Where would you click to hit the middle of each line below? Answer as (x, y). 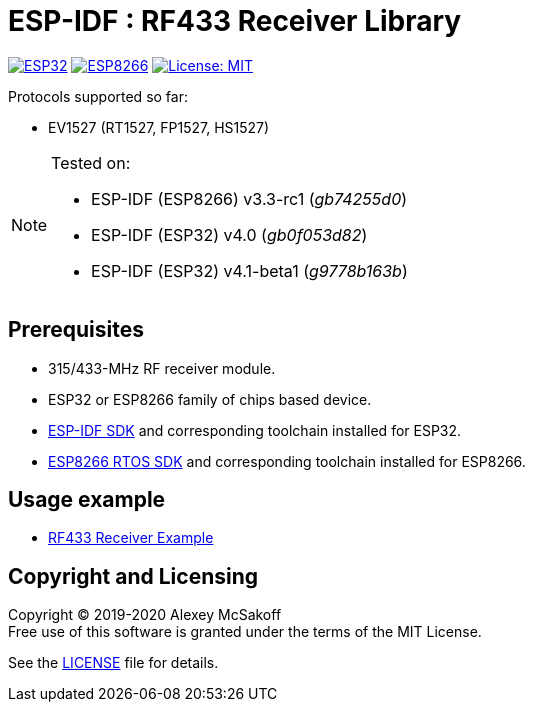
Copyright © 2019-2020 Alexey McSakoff (145, 615)
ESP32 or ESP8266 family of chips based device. (210, 399)
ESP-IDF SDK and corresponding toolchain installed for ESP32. (255, 430)
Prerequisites (76, 330)
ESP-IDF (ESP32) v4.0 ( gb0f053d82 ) (229, 234)
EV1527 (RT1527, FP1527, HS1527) (159, 127)
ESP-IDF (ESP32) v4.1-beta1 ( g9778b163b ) (249, 270)
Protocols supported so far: (98, 96)
